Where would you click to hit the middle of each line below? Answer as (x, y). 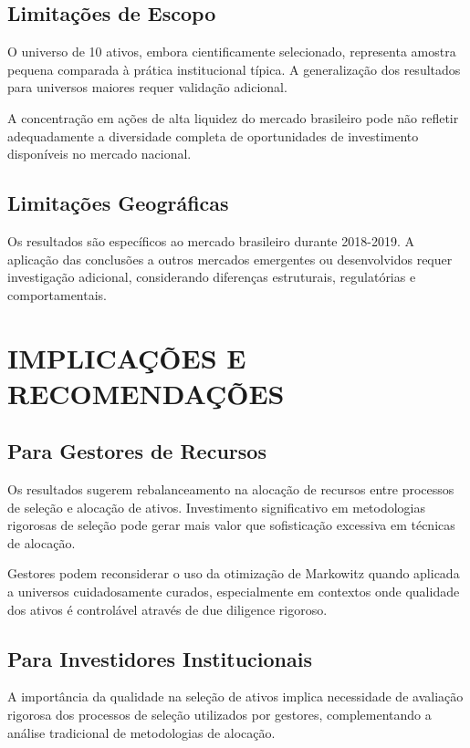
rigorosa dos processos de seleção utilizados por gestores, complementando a (219, 715)
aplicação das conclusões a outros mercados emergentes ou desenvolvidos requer (230, 259)
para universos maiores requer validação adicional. (147, 87)
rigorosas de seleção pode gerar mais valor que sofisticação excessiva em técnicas (231, 525)
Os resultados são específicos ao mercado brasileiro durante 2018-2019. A (211, 240)
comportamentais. (57, 294)
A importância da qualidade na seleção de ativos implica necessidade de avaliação (235, 696)
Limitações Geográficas (118, 203)
